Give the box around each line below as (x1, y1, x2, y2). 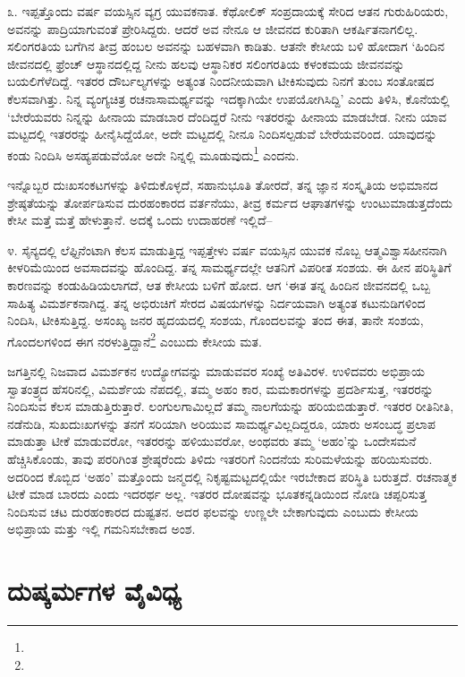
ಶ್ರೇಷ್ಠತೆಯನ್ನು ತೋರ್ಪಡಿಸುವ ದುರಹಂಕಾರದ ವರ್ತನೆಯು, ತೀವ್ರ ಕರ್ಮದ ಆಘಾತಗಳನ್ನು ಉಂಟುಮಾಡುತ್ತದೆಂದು (7, 193, 453, 211)
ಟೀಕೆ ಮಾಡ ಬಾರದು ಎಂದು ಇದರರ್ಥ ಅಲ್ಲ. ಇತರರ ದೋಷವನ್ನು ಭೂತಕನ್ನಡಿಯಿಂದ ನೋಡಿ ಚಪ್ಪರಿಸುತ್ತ (7, 484, 427, 503)
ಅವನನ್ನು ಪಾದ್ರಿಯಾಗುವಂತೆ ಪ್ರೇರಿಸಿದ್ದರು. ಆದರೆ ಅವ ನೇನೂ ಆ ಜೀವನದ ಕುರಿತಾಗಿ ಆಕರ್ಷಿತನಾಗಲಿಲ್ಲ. (7, 19, 418, 38)
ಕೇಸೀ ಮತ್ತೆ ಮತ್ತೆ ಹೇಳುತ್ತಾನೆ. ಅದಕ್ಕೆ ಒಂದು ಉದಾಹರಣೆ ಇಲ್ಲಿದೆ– (7, 210, 273, 229)
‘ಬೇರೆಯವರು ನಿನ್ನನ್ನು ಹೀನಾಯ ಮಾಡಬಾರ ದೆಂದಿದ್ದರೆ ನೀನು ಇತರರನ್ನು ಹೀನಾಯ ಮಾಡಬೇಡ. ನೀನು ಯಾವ (7, 107, 447, 125)
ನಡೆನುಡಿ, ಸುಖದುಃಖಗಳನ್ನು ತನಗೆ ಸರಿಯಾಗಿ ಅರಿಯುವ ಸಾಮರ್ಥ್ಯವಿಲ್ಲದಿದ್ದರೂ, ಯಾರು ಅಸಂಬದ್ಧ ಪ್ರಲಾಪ (7, 414, 436, 433)
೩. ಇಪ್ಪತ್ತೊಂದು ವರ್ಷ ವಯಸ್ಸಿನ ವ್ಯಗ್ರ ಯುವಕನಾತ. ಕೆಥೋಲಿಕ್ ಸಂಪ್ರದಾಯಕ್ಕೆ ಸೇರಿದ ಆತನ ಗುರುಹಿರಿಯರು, (7, 2, 449, 20)
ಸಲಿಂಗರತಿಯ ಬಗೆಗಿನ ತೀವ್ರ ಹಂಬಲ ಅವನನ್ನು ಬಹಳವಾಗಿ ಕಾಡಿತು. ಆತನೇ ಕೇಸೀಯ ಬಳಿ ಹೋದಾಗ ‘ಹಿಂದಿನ (7, 37, 444, 56)
